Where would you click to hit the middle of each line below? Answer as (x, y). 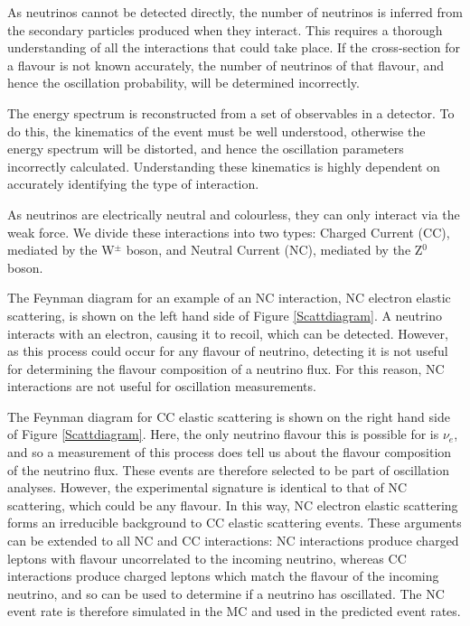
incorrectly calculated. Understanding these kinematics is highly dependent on (224, 166)
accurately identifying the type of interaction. (133, 184)
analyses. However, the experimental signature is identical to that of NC (207, 487)
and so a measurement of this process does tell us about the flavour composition (230, 452)
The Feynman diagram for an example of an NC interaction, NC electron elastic (229, 298)
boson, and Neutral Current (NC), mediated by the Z (274, 250)
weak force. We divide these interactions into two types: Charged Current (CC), (229, 232)
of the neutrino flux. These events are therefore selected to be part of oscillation (228, 469)
